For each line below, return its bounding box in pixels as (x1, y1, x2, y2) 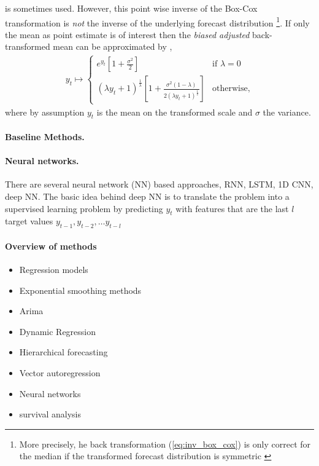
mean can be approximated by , (53, 40, 172, 53)
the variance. (263, 105, 311, 118)
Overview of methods (5, 239, 97, 252)
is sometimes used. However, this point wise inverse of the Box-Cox (5, 2, 258, 14)
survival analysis (19, 408, 82, 421)
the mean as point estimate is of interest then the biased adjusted (5, 28, 250, 41)
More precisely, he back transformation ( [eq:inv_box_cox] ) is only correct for (19, 437, 311, 450)
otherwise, (212, 84, 250, 93)
